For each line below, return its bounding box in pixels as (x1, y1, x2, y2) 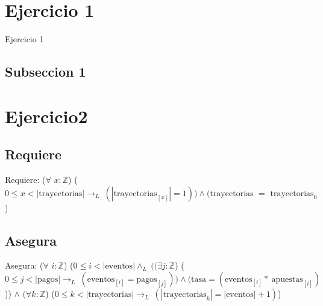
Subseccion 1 (5, 62, 86, 81)
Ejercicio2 (5, 103, 88, 128)
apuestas (271, 275, 303, 284)
